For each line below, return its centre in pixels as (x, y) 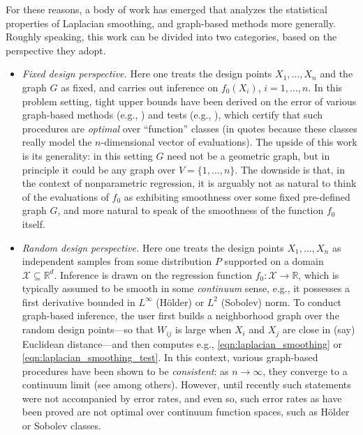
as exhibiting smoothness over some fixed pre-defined (237, 196)
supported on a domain (274, 261)
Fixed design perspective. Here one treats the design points (147, 74)
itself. (34, 223)
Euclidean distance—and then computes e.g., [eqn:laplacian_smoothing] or (182, 343)
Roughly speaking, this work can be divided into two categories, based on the (171, 37)
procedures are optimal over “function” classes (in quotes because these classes (190, 128)
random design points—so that (88, 329)
